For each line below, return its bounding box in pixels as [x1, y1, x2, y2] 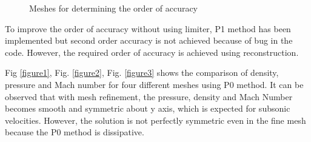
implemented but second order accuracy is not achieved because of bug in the [5, 34, 293, 47]
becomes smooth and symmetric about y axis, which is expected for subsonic [5, 102, 290, 115]
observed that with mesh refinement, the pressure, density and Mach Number [5, 90, 293, 103]
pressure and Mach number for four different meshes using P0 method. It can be [5, 78, 304, 90]
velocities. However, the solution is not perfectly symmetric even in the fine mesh [5, 113, 306, 126]
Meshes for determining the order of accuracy [29, 2, 198, 14]
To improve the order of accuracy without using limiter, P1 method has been [5, 22, 291, 35]
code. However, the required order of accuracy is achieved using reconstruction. [5, 46, 299, 58]
